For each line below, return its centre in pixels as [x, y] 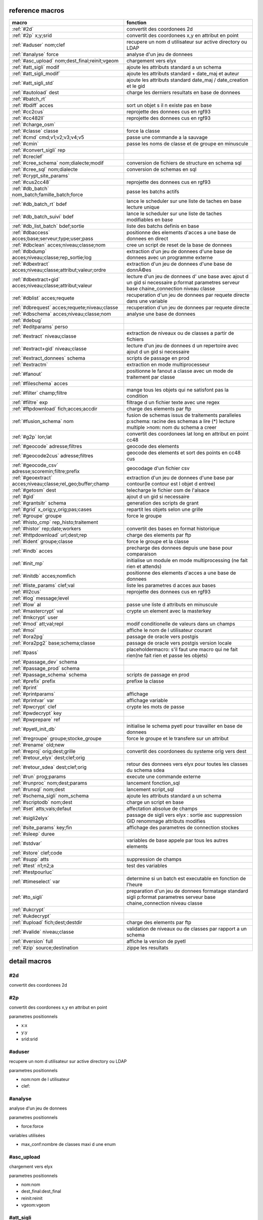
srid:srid [29, 1039]
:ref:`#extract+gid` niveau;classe [49, 348]
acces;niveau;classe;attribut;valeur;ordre [59, 270]
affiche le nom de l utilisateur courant [169, 630]
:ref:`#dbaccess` [31, 232]
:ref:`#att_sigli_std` [33, 83]
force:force [32, 1126]
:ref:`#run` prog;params [39, 776]
